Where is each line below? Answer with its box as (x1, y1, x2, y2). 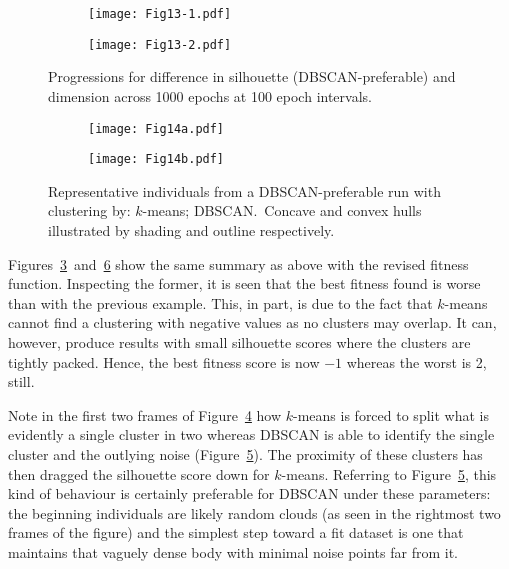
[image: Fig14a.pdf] (88, 121, 225, 136)
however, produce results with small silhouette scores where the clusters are (8, 331, 471, 352)
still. (8, 371, 35, 392)
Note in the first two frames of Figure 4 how (8, 404, 282, 425)
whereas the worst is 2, (346, 351, 487, 372)
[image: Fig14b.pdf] (88, 152, 225, 167)
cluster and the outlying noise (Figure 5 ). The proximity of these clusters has (8, 443, 483, 464)
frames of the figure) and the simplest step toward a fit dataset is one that (8, 522, 464, 543)
